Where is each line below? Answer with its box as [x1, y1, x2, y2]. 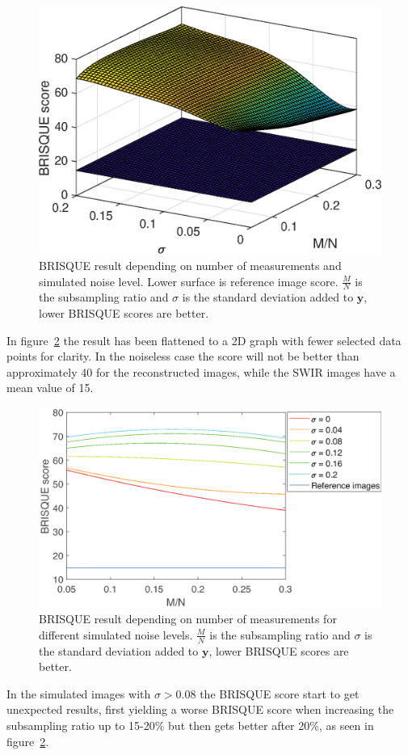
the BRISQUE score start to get [200, 685, 360, 702]
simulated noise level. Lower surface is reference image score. [39, 272, 339, 289]
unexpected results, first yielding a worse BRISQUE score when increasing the [6, 701, 394, 718]
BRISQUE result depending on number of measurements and [39, 257, 342, 273]
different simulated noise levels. [39, 626, 193, 643]
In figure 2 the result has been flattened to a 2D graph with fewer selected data [6, 331, 402, 348]
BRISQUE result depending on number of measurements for [39, 610, 337, 627]
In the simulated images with [6, 685, 151, 702]
